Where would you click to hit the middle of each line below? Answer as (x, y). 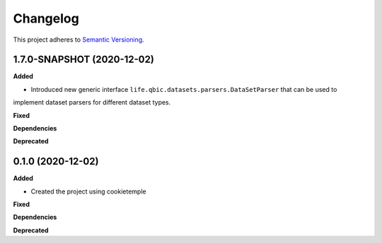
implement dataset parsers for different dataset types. (92, 102)
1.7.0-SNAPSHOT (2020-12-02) (84, 60)
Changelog (46, 18)
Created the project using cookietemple (88, 191)
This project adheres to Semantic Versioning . (79, 40)
